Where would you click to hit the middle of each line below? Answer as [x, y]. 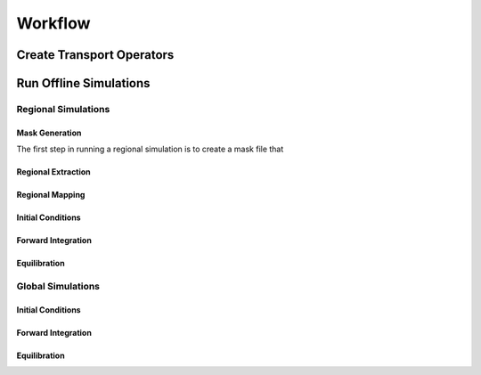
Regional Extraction [53, 172]
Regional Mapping [51, 195]
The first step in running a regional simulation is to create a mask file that [150, 149]
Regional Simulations [63, 109]
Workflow [53, 23]
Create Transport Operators [95, 55]
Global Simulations [58, 286]
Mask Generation [49, 133]
